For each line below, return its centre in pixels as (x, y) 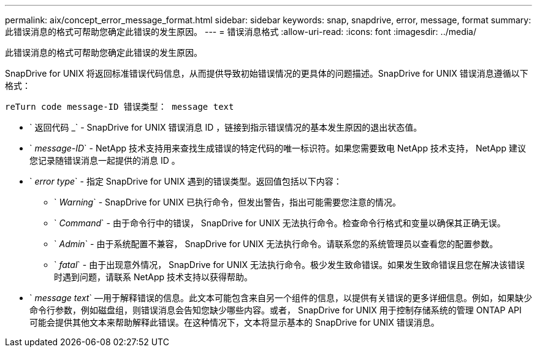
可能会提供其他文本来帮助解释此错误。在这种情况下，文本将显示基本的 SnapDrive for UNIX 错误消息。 (234, 322)
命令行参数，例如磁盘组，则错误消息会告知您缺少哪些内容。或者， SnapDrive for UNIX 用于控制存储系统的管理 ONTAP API (276, 310)
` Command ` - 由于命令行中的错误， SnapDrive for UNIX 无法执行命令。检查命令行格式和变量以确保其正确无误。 (280, 223)
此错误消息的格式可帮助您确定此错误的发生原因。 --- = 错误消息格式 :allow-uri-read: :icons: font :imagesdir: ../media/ (241, 32)
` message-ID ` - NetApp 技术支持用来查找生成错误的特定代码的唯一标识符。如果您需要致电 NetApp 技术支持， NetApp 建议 (278, 148)
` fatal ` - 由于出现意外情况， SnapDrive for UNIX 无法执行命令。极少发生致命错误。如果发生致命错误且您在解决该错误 (289, 265)
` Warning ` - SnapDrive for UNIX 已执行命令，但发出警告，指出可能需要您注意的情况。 (227, 202)
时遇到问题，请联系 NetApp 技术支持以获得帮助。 (153, 277)
